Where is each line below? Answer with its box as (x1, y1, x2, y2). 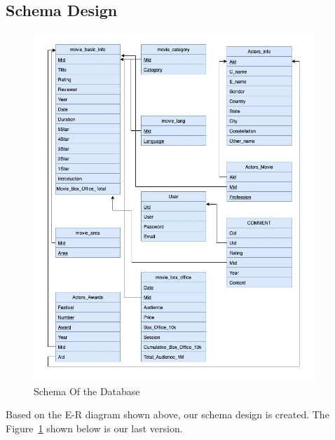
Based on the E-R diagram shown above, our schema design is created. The (6, 407, 329, 422)
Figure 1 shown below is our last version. (6, 420, 183, 435)
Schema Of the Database (34, 383, 140, 398)
